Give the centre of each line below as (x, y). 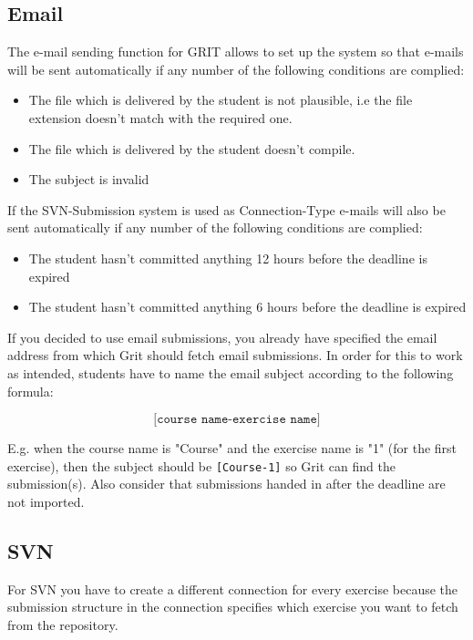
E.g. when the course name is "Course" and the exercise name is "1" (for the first (232, 448)
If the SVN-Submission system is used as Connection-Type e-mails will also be (226, 209)
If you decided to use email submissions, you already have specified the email (222, 337)
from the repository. (63, 624)
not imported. (46, 501)
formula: (31, 391)
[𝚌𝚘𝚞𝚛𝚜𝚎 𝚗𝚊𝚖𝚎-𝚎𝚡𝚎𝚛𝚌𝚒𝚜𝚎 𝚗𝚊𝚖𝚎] (237, 420)
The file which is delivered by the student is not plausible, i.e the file (221, 100)
